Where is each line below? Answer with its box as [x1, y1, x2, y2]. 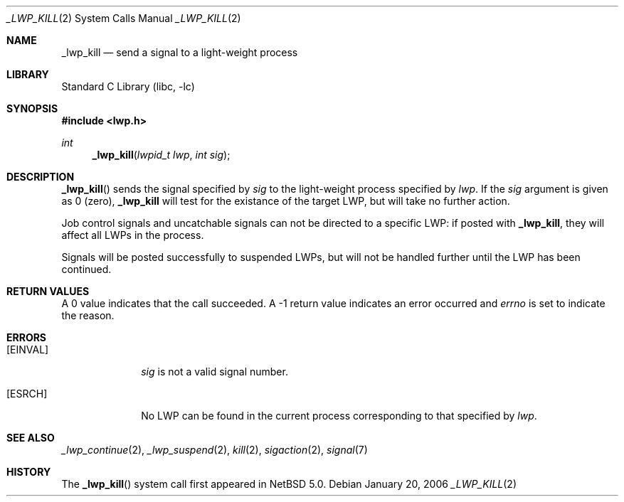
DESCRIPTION [6, 171, 75, 183]
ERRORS [6, 331, 47, 343]
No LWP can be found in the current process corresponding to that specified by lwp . [141, 410, 537, 422]
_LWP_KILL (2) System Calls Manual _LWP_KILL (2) [6, 12, 241, 24]
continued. [61, 263, 112, 275]
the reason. [61, 309, 115, 321]
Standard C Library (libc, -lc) [61, 80, 195, 92]
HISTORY [6, 466, 51, 478]
